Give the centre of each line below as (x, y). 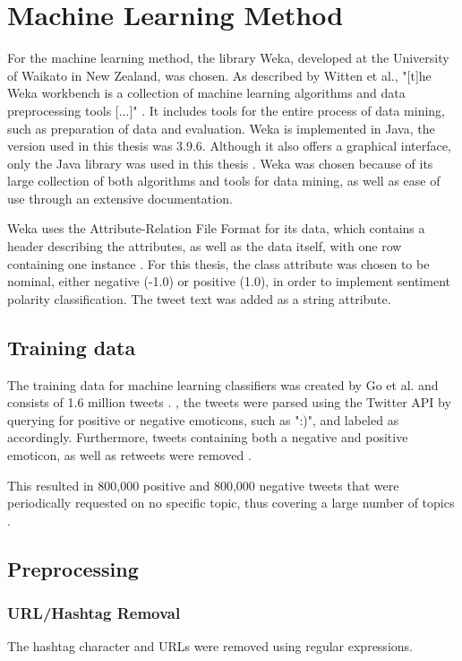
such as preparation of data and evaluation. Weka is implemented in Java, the (221, 128)
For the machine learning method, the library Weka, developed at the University (228, 58)
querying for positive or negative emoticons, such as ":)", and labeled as (203, 419)
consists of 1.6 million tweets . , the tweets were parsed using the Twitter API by (229, 402)
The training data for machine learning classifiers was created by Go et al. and (223, 384)
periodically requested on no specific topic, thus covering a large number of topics (231, 503)
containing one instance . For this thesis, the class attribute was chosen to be (218, 263)
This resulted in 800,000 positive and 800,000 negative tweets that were (203, 485)
